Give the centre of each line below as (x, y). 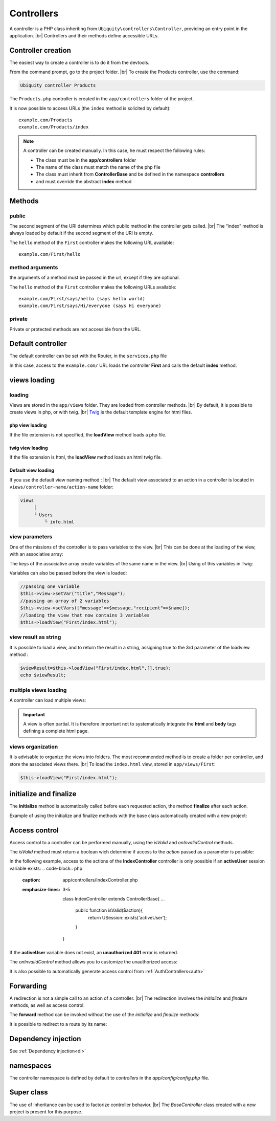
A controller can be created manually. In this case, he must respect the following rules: (114, 150)
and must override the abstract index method (84, 181)
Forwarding (28, 986)
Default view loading (32, 470)
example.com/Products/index (54, 127)
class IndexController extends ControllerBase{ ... (114, 898)
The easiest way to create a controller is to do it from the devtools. (79, 62)
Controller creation (40, 50)
